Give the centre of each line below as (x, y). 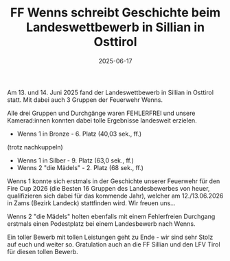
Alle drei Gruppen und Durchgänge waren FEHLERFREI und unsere (101, 113)
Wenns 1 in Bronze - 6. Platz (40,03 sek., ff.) (79, 134)
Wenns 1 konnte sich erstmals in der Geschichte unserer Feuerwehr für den (114, 181)
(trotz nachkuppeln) (35, 147)
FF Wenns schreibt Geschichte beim (115, 13)
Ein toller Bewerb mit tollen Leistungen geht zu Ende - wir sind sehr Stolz (110, 237)
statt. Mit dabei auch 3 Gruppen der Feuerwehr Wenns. (85, 100)
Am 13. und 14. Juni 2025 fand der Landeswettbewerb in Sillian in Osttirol (111, 92)
